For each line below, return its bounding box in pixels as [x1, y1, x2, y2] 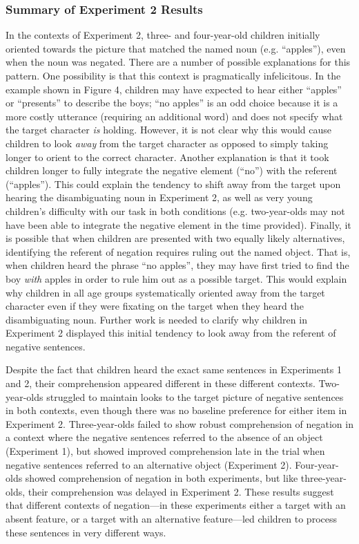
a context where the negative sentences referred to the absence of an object [6, 430, 323, 444]
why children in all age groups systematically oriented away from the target [6, 285, 325, 299]
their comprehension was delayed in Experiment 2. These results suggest [28, 484, 334, 498]
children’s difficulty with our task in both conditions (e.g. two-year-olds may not [6, 203, 345, 218]
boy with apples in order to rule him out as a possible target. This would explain [6, 271, 347, 285]
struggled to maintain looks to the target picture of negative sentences [46, 389, 344, 404]
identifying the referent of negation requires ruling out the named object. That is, [6, 244, 351, 259]
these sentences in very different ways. [6, 525, 166, 539]
